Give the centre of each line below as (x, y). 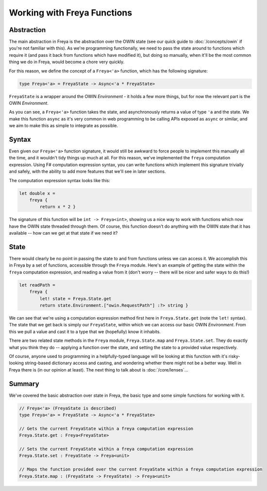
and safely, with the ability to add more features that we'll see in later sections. (87, 171)
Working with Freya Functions (71, 13)
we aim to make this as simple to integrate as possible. (64, 126)
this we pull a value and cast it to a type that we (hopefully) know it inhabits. (85, 331)
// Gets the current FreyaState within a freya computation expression (106, 428)
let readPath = (37, 285)
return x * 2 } (58, 207)
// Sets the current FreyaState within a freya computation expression (106, 449)
